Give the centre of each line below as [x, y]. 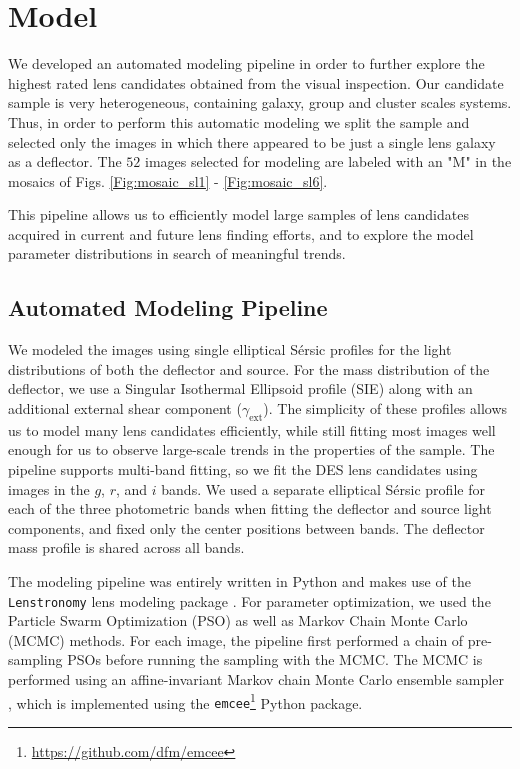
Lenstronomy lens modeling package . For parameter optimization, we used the [249, 600]
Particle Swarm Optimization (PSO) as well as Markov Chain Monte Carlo [238, 620]
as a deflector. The [65, 161]
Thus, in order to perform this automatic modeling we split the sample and [239, 121]
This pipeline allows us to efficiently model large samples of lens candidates [238, 214]
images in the [49, 488]
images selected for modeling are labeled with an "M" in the [328, 161]
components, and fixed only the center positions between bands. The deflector [246, 527]
